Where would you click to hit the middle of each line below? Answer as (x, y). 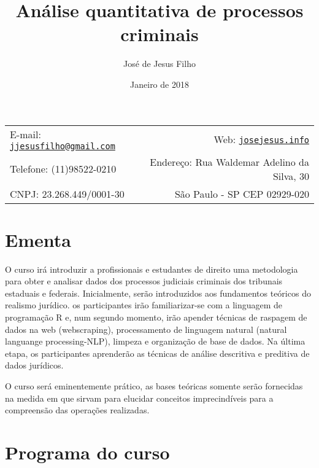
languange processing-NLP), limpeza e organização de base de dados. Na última (155, 341)
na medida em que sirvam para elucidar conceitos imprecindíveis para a (139, 398)
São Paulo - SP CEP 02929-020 (242, 193)
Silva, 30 (291, 176)
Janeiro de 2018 (159, 84)
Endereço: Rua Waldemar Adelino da (229, 162)
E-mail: (25, 134)
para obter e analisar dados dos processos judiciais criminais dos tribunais (144, 281)
